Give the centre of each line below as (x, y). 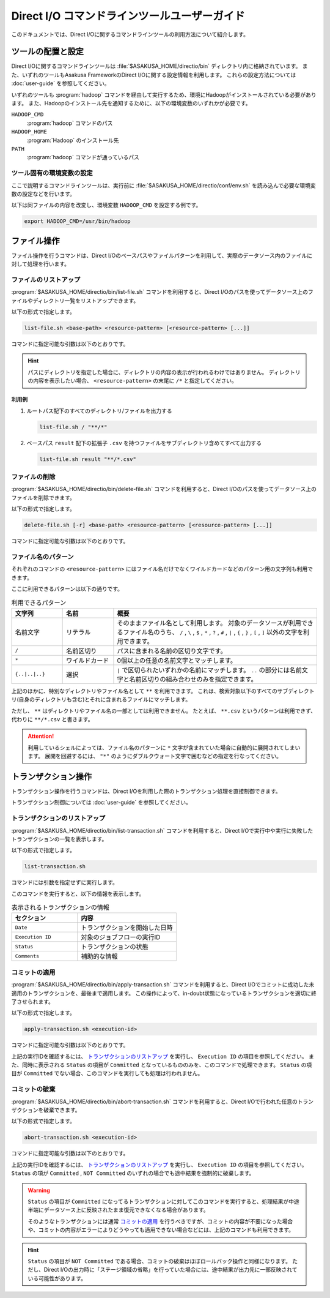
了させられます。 (33, 1002)
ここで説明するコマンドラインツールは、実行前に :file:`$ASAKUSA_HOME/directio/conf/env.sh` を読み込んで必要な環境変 (163, 185)
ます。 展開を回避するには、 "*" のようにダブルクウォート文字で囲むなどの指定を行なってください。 (155, 756)
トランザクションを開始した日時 (127, 928)
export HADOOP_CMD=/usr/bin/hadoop (77, 221)
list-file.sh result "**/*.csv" (88, 459)
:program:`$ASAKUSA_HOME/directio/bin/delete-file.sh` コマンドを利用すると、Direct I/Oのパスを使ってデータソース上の (164, 489)
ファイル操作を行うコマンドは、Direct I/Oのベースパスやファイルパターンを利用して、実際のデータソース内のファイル (159, 255)
